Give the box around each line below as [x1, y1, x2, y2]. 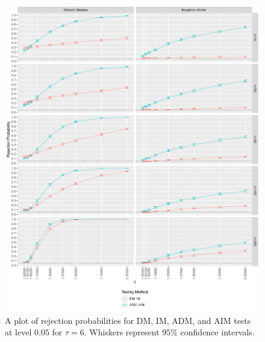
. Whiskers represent [84, 326, 160, 338]
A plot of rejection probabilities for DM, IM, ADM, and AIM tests [5, 314, 251, 326]
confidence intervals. [180, 326, 255, 338]
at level [5, 326, 32, 338]
